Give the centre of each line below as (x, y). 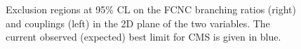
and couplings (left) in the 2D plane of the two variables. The (138, 23)
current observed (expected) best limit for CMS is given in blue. (143, 37)
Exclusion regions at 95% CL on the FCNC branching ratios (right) (151, 9)
